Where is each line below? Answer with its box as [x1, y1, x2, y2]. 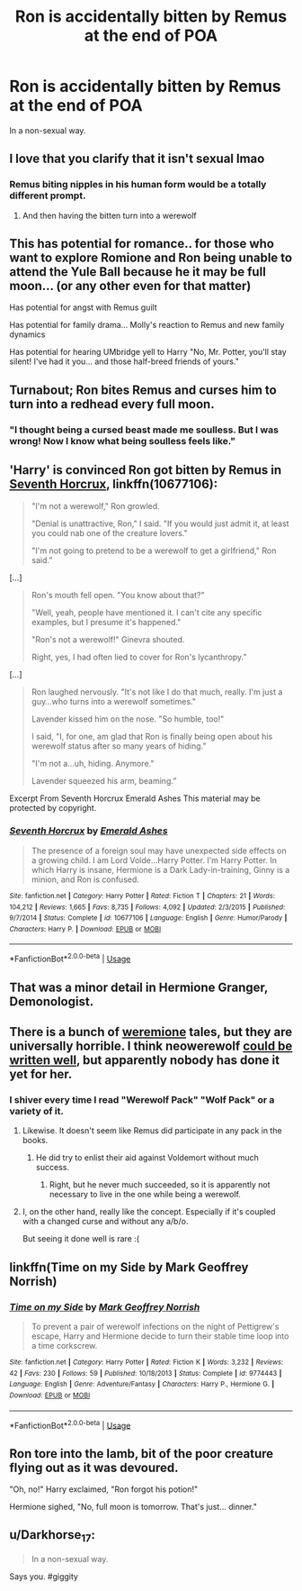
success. [35, 1162, 70, 1173]
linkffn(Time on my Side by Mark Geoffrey [9, 1259, 249, 1275]
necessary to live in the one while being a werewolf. [49, 1189, 241, 1200]
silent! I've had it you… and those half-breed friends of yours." [9, 356, 240, 367]
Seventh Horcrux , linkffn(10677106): [9, 477, 218, 492]
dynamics [9, 329, 46, 340]
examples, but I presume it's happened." [31, 616, 182, 627]
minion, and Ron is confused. [31, 874, 139, 885]
